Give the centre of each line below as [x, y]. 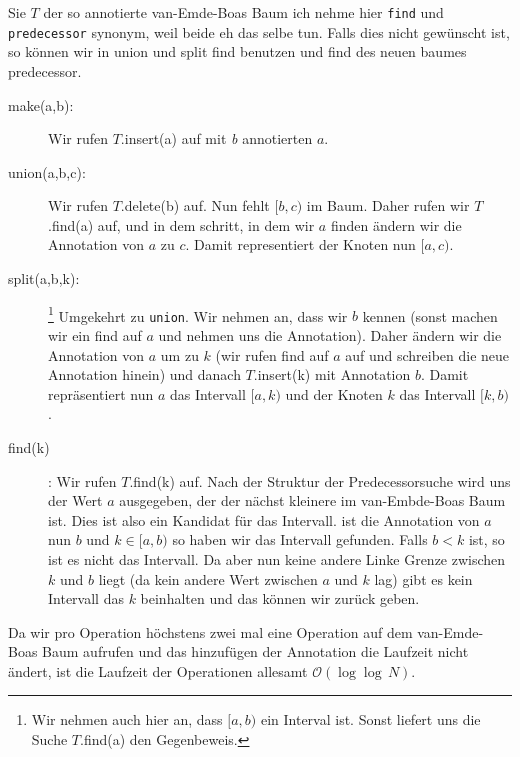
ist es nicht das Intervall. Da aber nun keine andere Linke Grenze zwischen [277, 558]
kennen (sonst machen [430, 315]
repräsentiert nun [101, 393]
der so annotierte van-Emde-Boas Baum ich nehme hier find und [243, 12]
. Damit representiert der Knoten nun [300, 244]
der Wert [75, 500]
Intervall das [86, 598]
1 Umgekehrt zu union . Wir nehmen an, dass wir [198, 314]
